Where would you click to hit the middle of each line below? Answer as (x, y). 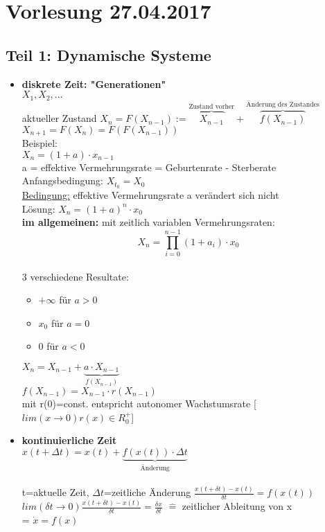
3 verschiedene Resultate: (75, 276)
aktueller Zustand (59, 118)
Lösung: (38, 208)
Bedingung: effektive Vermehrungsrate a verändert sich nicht (150, 195)
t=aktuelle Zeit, (55, 492)
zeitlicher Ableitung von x (237, 506)
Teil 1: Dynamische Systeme (108, 54)
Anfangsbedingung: (62, 180)
